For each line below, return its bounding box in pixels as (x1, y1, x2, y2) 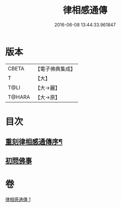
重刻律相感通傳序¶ (5, 138, 63, 146)
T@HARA (8, 93, 30, 100)
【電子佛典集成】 (35, 65, 76, 72)
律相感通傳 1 (5, 196, 31, 202)
